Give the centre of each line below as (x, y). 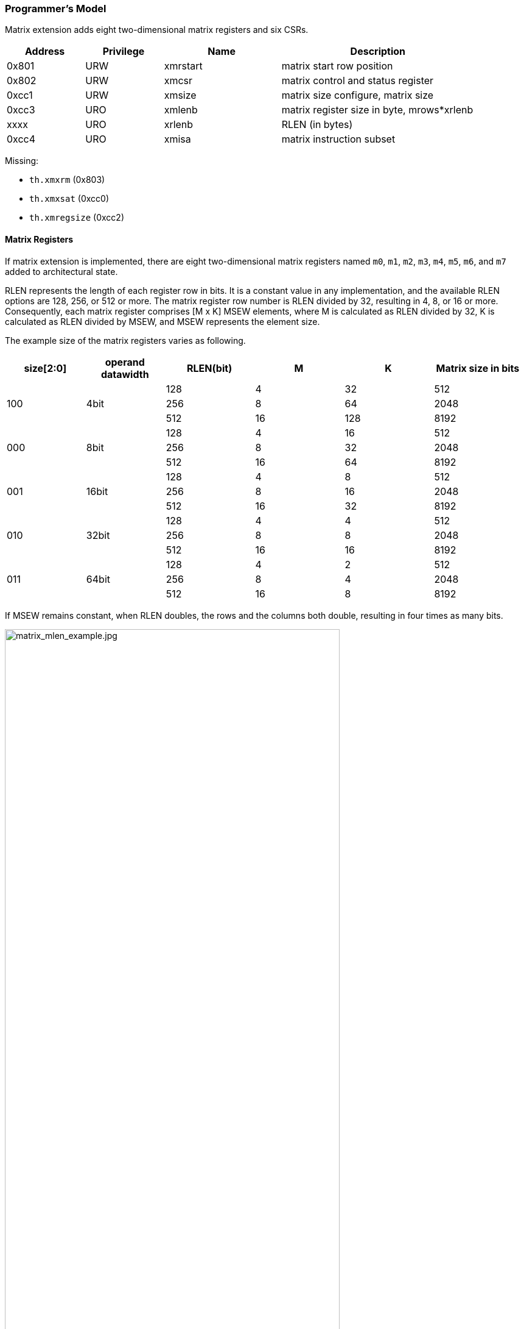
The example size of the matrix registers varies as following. (125, 340)
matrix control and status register (358, 81)
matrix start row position (337, 66)
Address (45, 52)
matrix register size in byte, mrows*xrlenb (377, 110)
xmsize (180, 95)
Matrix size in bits (478, 368)
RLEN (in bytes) (317, 125)
